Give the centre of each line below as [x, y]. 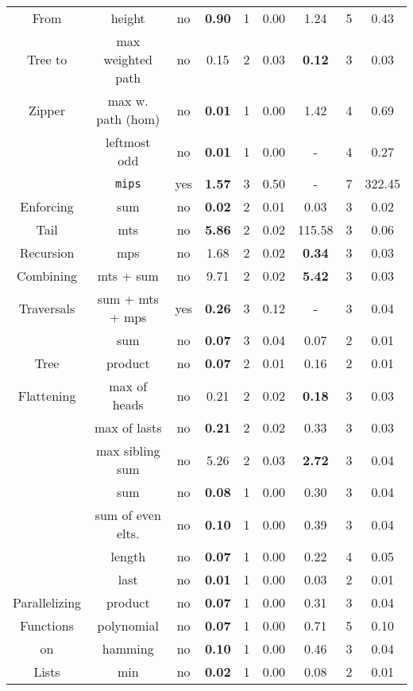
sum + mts [128, 299]
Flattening [47, 395]
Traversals [47, 308]
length [128, 556]
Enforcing [47, 206]
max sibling [128, 450]
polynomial [128, 625]
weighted [128, 59]
